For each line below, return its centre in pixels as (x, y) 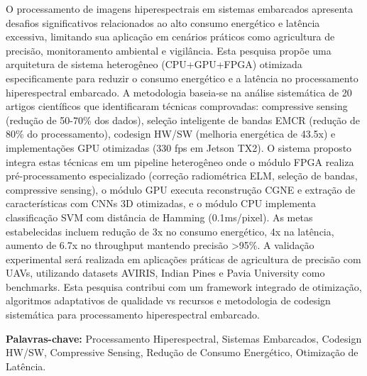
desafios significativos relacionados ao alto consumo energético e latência (163, 22)
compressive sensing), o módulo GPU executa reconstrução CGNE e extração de (181, 189)
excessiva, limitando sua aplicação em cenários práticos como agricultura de (170, 37)
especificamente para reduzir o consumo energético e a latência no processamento (182, 78)
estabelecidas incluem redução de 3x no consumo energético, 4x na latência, (170, 231)
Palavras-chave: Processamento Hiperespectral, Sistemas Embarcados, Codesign (184, 338)
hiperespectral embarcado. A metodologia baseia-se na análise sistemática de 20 (179, 92)
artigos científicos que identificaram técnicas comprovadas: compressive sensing (177, 106)
